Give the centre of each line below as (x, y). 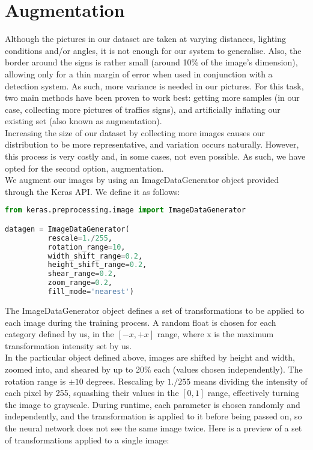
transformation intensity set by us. (68, 345)
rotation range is (35, 381)
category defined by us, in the (59, 334)
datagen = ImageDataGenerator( (67, 229)
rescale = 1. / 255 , (80, 238)
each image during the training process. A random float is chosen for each (141, 322)
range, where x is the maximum (215, 334)
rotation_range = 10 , (87, 247)
